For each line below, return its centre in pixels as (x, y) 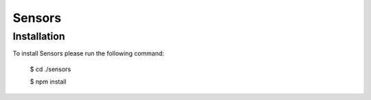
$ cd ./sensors (50, 69)
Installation (39, 36)
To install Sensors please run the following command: (89, 53)
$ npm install (48, 82)
